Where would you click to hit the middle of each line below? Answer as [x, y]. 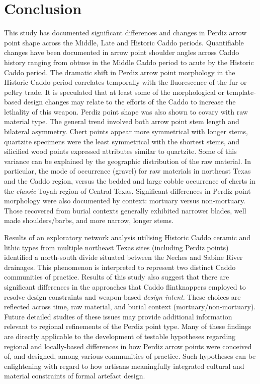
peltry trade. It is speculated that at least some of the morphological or [114, 92]
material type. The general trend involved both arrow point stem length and [122, 121]
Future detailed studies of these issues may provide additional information [118, 316]
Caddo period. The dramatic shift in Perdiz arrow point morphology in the [120, 72]
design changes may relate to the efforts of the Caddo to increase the [129, 102]
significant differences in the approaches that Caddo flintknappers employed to [125, 286]
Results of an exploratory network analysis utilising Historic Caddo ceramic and [127, 237]
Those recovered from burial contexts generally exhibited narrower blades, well [125, 210]
